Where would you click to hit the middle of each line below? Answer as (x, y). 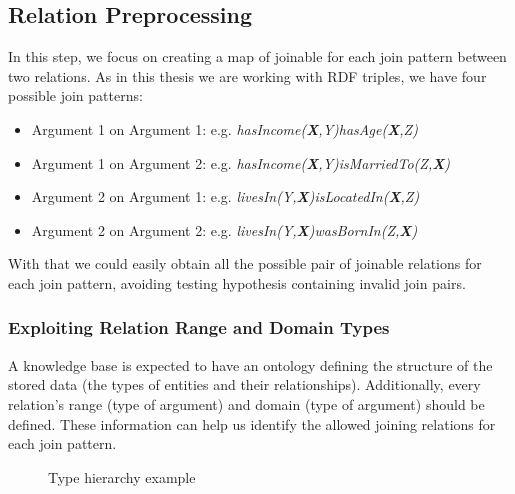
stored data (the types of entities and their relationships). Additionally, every (244, 384)
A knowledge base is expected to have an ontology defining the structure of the (250, 364)
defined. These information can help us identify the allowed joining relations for (252, 423)
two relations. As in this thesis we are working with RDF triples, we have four (247, 75)
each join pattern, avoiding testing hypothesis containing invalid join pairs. (237, 282)
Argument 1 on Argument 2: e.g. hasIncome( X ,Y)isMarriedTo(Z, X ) (241, 162)
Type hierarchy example (122, 476)
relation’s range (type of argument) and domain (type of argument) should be (246, 403)
